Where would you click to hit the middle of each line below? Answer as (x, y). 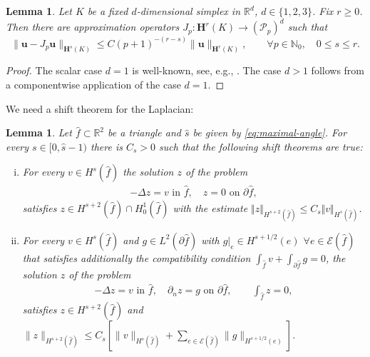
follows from (338, 70)
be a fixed (108, 11)
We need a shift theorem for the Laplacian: (100, 108)
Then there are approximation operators (93, 27)
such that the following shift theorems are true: (261, 146)
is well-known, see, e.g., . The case (207, 70)
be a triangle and (144, 132)
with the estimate (210, 207)
